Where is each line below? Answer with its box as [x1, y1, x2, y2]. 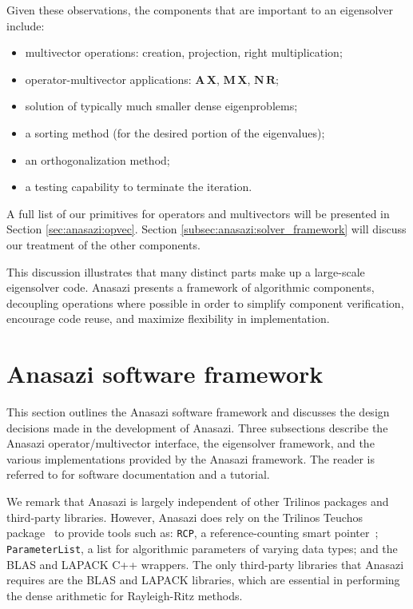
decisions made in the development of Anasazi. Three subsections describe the [6, 419, 388, 436]
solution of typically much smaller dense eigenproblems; [25, 98, 298, 114]
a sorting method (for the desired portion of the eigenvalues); [25, 124, 325, 141]
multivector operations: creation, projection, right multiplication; [25, 44, 343, 61]
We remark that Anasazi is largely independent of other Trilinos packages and [6, 493, 389, 509]
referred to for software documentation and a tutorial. [6, 466, 270, 483]
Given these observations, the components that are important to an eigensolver [6, 2, 394, 18]
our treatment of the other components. [6, 236, 201, 253]
